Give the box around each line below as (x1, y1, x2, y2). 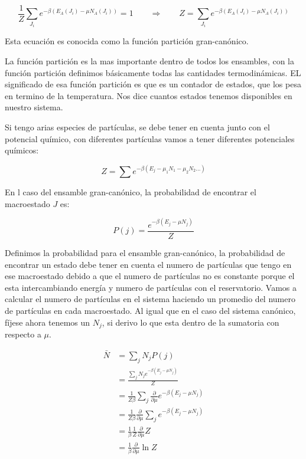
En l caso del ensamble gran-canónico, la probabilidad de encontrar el (5, 186, 256, 198)
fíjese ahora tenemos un (5, 316, 90, 328)
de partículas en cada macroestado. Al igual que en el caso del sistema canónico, (5, 304, 296, 316)
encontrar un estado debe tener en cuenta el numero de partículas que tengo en (5, 258, 292, 270)
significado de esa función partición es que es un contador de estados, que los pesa (5, 78, 301, 90)
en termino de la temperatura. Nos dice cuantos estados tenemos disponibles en (5, 89, 292, 101)
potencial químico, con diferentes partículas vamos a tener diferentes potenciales (5, 132, 295, 145)
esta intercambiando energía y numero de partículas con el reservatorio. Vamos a (5, 281, 297, 293)
